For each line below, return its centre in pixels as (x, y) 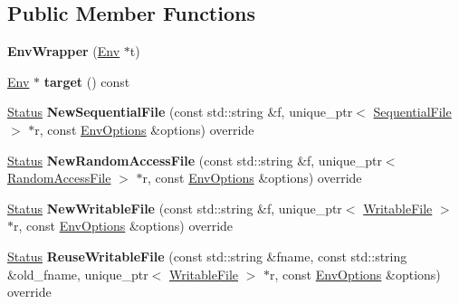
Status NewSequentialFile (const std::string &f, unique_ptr (180, 112)
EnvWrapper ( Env (64, 51)
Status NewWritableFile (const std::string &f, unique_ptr (175, 208)
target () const (87, 81)
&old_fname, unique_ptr (78, 274)
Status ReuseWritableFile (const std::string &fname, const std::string (207, 256)
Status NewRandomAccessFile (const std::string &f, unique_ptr (195, 160)
